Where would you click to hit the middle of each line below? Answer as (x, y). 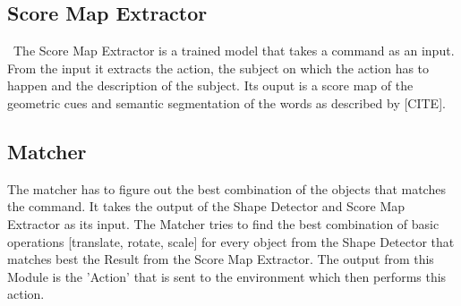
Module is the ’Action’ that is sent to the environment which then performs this (227, 276)
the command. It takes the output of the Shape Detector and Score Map (206, 206)
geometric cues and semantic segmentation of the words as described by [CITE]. (226, 102)
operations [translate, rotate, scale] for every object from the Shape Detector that (231, 241)
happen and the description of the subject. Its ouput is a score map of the (210, 85)
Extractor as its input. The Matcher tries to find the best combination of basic (223, 223)
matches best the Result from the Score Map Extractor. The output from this (221, 259)
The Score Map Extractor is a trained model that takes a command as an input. (234, 51)
